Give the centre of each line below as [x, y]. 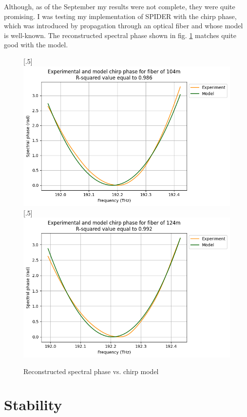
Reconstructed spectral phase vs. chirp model [91, 371]
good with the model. [36, 45]
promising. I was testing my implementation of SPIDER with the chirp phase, [120, 16]
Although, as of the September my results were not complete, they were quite [120, 6]
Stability [33, 405]
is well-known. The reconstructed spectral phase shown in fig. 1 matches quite [120, 35]
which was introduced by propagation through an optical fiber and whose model [123, 26]
